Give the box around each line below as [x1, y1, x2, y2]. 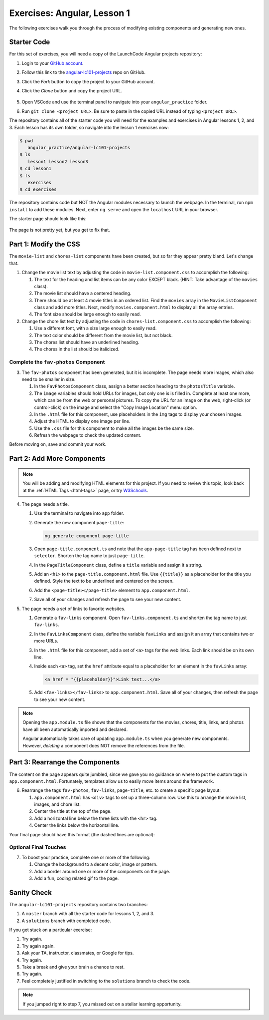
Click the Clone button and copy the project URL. [21, 88, 122, 94]
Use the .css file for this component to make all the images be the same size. [34, 425, 194, 431]
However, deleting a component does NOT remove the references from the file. [22, 742, 185, 748]
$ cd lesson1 [19, 166, 52, 172]
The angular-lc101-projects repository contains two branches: [9, 901, 148, 907]
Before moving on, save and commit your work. [9, 441, 107, 447]
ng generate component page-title [44, 533, 129, 539]
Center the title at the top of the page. [34, 808, 112, 814]
